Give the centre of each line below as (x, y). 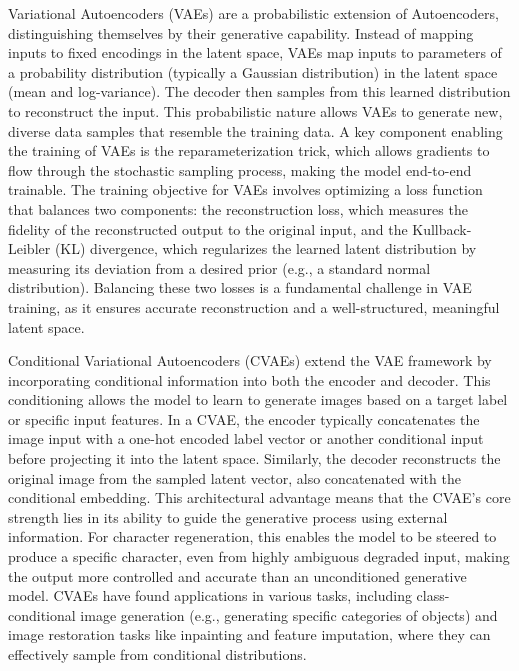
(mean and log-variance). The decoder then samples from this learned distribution (259, 91)
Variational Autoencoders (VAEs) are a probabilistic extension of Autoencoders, (253, 13)
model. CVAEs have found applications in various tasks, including (210, 595)
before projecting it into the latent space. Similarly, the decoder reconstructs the (254, 458)
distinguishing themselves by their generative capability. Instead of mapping (241, 32)
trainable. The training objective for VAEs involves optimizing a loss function (245, 189)
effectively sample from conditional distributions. (157, 654)
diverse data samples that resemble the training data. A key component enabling (255, 130)
